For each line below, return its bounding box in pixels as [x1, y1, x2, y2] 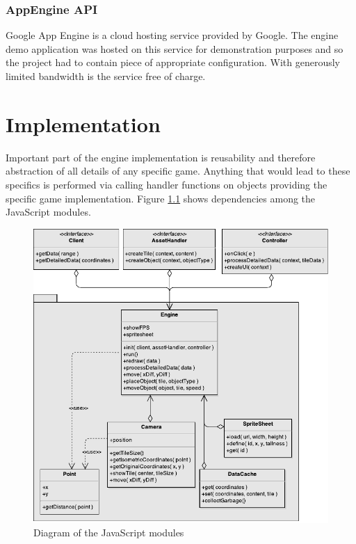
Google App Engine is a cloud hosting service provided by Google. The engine [6, 28, 339, 42]
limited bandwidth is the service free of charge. [6, 69, 206, 83]
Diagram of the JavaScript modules [33, 525, 184, 540]
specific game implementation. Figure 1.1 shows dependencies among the [6, 191, 316, 205]
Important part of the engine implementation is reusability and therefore [6, 150, 316, 164]
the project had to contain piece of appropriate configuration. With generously [6, 55, 340, 70]
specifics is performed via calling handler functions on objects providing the [6, 177, 327, 191]
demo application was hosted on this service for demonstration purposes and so [6, 41, 343, 56]
